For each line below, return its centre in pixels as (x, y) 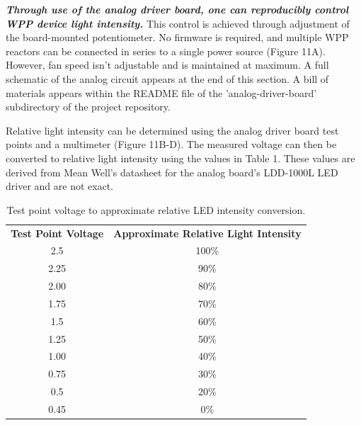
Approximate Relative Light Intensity (207, 233)
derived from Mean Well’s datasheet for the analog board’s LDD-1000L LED (172, 172)
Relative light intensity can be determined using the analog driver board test (172, 130)
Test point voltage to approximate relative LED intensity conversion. (156, 209)
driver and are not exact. (60, 186)
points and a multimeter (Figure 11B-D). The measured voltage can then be (171, 144)
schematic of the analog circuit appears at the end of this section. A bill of (167, 78)
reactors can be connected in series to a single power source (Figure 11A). (166, 51)
